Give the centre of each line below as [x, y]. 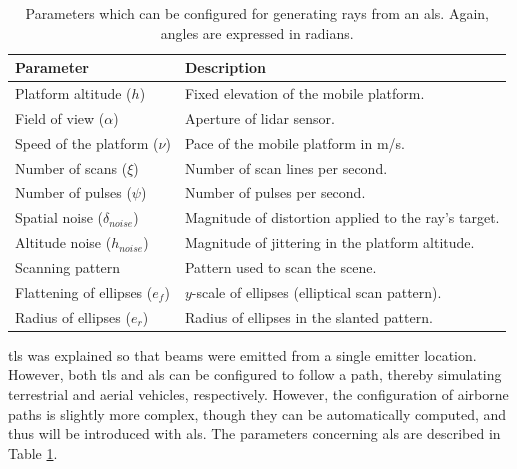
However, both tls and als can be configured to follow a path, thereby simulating [255, 374]
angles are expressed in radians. [257, 32]
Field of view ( [60, 117]
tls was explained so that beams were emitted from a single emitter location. [242, 354]
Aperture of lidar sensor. [259, 117]
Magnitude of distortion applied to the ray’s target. [342, 217]
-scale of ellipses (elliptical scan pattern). [316, 291]
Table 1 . [33, 452]
